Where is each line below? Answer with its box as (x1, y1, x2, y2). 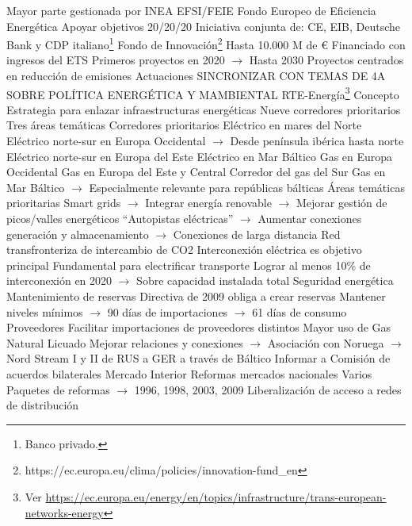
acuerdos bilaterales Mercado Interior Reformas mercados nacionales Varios (6, 365, 372, 382)
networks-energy (25, 504, 104, 520)
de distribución (6, 397, 79, 413)
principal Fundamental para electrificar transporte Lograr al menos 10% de (6, 256, 371, 273)
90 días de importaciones (107, 303, 228, 320)
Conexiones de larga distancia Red (173, 225, 341, 242)
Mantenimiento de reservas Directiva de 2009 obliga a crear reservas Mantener (6, 288, 386, 304)
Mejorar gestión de (296, 194, 387, 211)
